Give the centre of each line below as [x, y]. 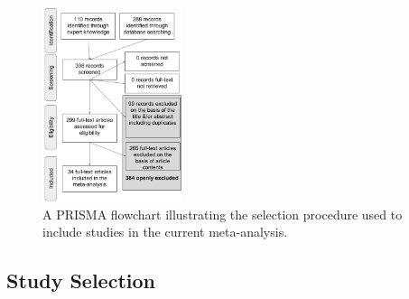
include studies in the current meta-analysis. [165, 232]
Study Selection [81, 280]
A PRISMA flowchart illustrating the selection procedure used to [223, 214]
